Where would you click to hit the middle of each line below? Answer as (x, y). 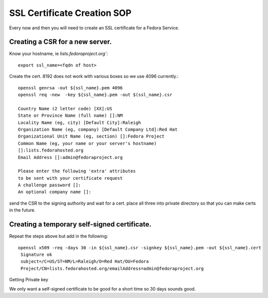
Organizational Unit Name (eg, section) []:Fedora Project (91, 136)
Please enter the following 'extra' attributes (77, 171)
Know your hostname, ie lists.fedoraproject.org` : (59, 54)
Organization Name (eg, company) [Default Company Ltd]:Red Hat (98, 129)
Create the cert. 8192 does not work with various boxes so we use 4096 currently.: (94, 76)
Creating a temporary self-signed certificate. (80, 224)
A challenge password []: (50, 185)
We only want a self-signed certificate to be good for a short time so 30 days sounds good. (102, 289)
